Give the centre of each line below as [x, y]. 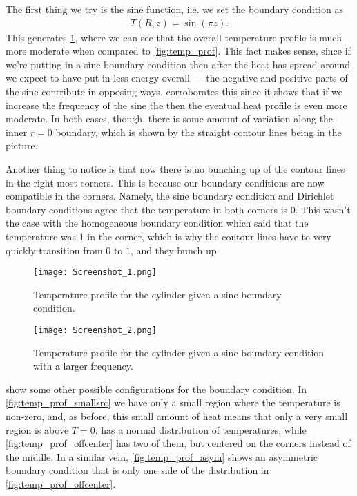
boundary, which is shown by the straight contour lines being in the [199, 132]
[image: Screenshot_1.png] [95, 273]
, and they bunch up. [175, 250]
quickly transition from [54, 250]
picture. [22, 145]
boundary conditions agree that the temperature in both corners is [147, 209]
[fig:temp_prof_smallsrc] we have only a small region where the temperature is [173, 402]
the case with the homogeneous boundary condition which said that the [157, 223]
